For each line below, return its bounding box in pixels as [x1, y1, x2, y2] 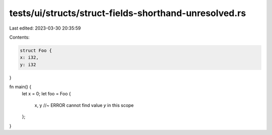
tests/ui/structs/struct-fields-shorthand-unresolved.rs [9, 8, 246, 19]
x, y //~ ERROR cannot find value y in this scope [34, 102, 134, 108]
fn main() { [9, 84, 32, 90]
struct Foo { [20, 48, 52, 53]
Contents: [9, 34, 30, 40]
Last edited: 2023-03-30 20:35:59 [9, 25, 81, 31]
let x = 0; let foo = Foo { [22, 91, 72, 97]
